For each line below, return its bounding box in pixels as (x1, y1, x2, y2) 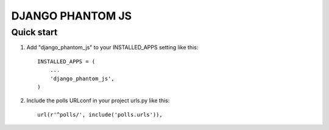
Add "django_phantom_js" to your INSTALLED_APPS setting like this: (26, 44, 199, 51)
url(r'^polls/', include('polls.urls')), (37, 111, 163, 118)
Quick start (11, 27, 58, 38)
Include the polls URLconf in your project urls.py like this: (26, 97, 170, 104)
